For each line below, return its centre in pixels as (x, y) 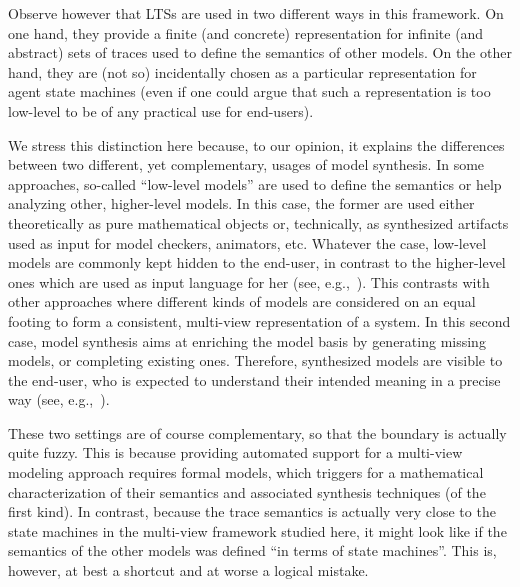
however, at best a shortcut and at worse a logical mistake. (188, 570)
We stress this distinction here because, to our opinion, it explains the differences (256, 144)
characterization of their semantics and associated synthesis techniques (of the (247, 491)
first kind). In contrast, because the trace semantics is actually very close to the (252, 511)
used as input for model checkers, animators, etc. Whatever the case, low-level (247, 242)
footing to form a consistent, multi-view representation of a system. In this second (259, 320)
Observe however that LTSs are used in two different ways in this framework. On (256, 13)
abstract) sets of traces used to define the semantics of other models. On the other (260, 52)
